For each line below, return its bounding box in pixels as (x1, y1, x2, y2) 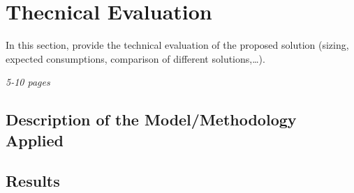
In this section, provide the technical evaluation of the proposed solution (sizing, (6, 38, 349, 52)
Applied (6, 129, 64, 150)
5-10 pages (6, 75, 50, 89)
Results (6, 170, 60, 192)
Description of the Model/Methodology (6, 109, 297, 130)
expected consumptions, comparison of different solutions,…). (6, 51, 265, 65)
